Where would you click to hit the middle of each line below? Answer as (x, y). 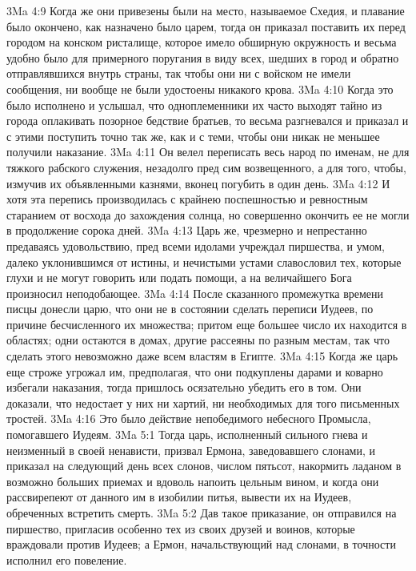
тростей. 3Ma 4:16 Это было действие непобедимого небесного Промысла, (189, 418)
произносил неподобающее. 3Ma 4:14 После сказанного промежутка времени (195, 293)
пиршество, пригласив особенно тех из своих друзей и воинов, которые (181, 528)
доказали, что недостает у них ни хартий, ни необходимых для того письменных (203, 402)
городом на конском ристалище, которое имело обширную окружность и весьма (202, 42)
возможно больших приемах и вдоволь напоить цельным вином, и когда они (193, 481)
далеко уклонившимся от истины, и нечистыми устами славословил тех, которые (204, 261)
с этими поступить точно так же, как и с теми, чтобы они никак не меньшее (193, 136)
